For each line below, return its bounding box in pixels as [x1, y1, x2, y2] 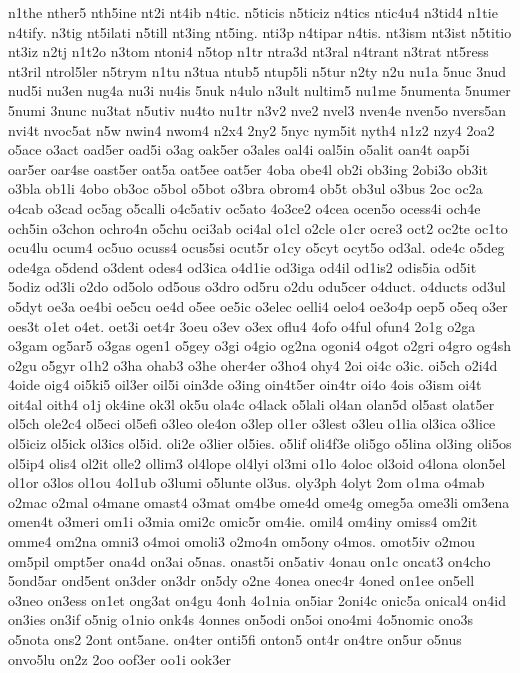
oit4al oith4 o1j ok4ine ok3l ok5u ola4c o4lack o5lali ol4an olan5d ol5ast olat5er [8, 393, 495, 414]
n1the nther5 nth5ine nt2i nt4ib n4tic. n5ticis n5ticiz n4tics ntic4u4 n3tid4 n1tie [8, 2, 498, 22]
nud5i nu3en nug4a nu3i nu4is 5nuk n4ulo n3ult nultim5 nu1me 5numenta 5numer [8, 80, 511, 101]
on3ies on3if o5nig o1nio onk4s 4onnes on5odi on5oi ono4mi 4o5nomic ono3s [8, 609, 474, 630]
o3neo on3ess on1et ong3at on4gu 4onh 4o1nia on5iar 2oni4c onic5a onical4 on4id [8, 589, 506, 610]
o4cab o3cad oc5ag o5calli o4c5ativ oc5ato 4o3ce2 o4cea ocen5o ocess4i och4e [8, 197, 481, 218]
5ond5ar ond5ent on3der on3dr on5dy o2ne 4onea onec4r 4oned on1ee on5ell [8, 570, 475, 591]
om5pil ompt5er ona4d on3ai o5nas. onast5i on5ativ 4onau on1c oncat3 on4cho [8, 550, 491, 571]
